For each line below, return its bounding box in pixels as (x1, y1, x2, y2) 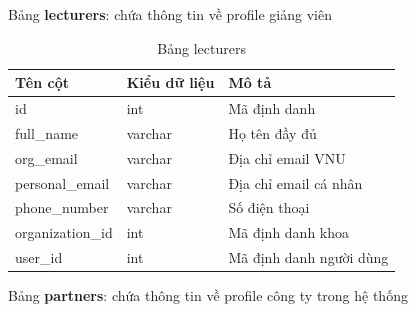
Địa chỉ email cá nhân (228, 172, 363, 193)
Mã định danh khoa (228, 222, 350, 243)
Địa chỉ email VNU (228, 147, 346, 168)
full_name (15, 122, 79, 143)
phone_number (15, 197, 109, 218)
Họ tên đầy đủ (228, 122, 317, 143)
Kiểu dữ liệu (126, 72, 215, 93)
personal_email (15, 172, 110, 193)
